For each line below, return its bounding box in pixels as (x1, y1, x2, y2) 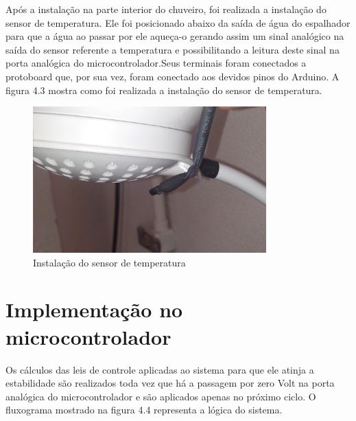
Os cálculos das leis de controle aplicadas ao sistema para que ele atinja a (5, 362, 314, 376)
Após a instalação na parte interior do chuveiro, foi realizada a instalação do (5, 2, 327, 16)
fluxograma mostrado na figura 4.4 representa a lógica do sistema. (5, 402, 283, 417)
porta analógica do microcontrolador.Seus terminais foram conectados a (5, 56, 307, 70)
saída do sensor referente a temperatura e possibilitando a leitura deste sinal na (5, 42, 340, 56)
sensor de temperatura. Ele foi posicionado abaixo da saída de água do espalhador (5, 15, 351, 30)
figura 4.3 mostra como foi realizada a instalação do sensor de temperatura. (5, 82, 322, 97)
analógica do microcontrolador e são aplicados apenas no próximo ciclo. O (5, 389, 316, 403)
